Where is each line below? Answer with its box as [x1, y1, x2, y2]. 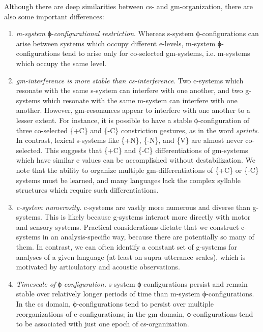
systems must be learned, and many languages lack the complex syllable [16, 174, 241, 185]
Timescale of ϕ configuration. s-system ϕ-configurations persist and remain [16, 278, 248, 289]
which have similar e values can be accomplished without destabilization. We [16, 155, 255, 165]
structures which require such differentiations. [16, 185, 159, 195]
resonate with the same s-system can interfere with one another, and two [16, 85, 243, 96]
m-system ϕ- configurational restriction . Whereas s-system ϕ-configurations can [16, 28, 259, 39]
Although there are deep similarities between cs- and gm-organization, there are [4, 1, 253, 11]
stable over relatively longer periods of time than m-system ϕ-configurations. [16, 288, 254, 299]
